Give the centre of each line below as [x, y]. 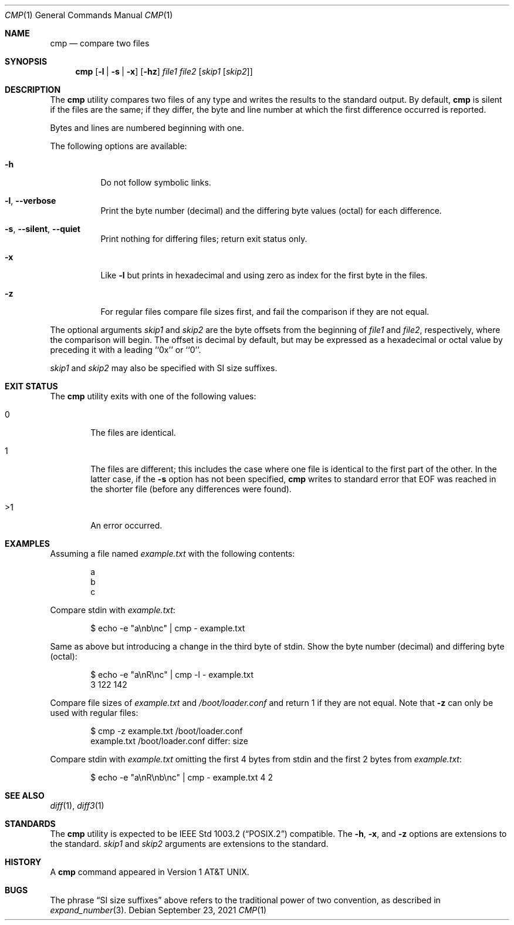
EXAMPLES [27, 544]
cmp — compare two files [100, 43]
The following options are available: [119, 146]
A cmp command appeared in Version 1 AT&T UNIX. [150, 872]
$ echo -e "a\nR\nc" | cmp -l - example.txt [172, 675]
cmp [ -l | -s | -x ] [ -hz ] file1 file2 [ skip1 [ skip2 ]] [164, 71]
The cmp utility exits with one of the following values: [153, 396]
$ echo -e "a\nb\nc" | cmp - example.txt [168, 628]
